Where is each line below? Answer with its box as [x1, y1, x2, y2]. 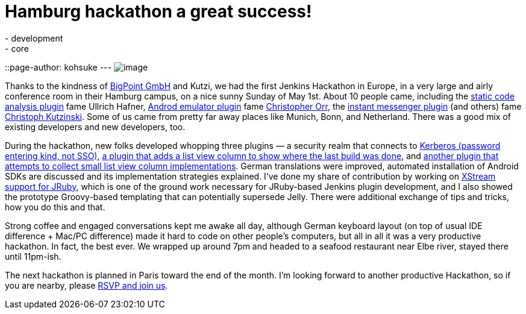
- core [5, 43, 29, 54]
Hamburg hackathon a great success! [5, 1, 312, 22]
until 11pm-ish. [5, 251, 61, 262]
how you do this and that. [5, 201, 105, 212]
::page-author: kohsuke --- [5, 61, 111, 72]
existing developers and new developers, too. [5, 121, 186, 132]
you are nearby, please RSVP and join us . [5, 280, 168, 290]
